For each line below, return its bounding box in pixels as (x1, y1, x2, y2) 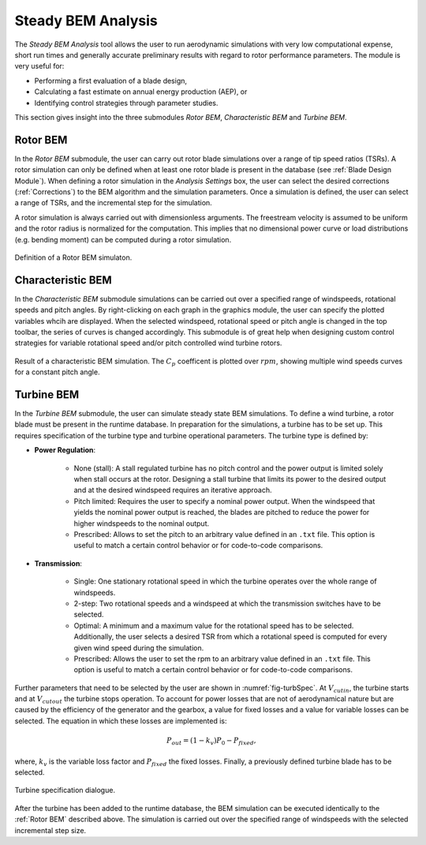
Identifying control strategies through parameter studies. (34, 98, 219, 107)
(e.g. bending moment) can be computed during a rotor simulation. (14, 235, 232, 244)
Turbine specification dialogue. (14, 786, 116, 795)
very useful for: (14, 62, 65, 71)
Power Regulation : (34, 445, 96, 455)
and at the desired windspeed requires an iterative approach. (73, 486, 272, 495)
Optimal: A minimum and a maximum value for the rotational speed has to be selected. (73, 621, 354, 630)
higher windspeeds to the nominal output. (73, 518, 210, 528)
